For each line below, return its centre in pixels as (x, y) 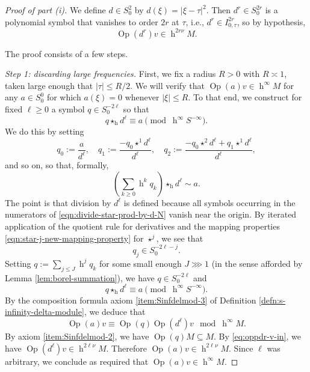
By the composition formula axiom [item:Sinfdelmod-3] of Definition (131, 300)
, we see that (180, 238)
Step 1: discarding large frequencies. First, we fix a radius (110, 74)
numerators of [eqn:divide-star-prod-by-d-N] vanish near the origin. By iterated (151, 214)
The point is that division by (58, 202)
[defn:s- (272, 300)
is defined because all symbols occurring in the (209, 202)
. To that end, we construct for (245, 97)
